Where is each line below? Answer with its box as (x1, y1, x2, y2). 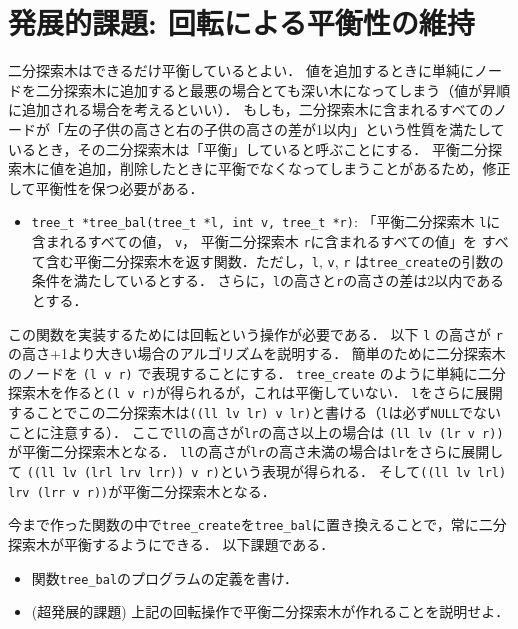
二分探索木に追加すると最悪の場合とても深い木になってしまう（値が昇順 (35, 79, 511, 100)
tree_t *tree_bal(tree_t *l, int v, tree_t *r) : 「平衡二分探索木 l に (31, 211, 501, 232)
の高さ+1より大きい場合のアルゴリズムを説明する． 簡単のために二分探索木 (8, 343, 506, 364)
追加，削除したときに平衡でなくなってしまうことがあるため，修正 (77, 158, 511, 179)
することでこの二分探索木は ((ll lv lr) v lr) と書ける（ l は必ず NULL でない (8, 402, 502, 423)
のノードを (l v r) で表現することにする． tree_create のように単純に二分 (8, 362, 506, 383)
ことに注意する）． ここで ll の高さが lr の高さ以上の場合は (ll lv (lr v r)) (8, 421, 504, 442)
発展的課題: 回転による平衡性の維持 (8, 2, 475, 43)
